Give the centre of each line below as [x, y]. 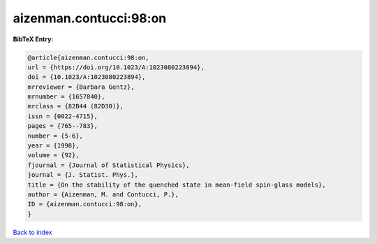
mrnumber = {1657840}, [66, 97]
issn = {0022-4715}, [62, 116]
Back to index [32, 232]
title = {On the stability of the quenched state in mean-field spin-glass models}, [177, 185]
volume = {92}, [53, 155]
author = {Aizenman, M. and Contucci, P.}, [103, 195]
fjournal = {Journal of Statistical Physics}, [109, 165]
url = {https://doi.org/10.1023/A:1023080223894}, [116, 67]
